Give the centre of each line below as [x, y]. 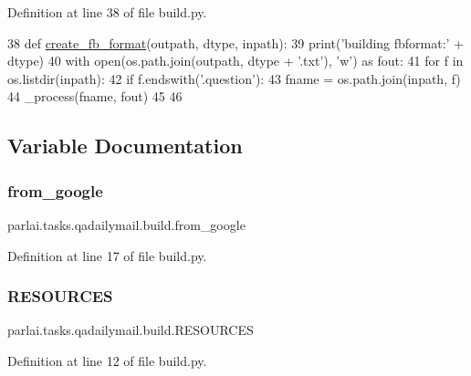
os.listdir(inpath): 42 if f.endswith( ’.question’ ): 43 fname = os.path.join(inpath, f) [234, 78]
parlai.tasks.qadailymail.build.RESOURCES [131, 330]
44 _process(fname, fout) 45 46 [95, 96]
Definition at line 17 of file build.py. [107, 255]
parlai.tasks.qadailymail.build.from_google [126, 224]
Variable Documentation [125, 146]
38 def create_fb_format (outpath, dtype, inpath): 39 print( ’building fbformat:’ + [236, 42]
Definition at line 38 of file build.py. [107, 12]
